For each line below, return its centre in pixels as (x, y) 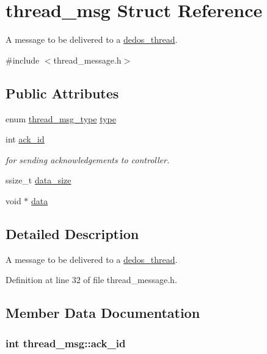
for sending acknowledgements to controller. (88, 159)
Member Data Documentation (103, 313)
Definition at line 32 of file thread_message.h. (91, 280)
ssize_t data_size (38, 180)
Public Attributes (62, 93)
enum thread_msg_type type (61, 118)
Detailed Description (72, 233)
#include (23, 60)
